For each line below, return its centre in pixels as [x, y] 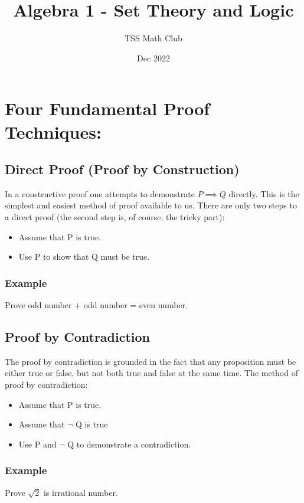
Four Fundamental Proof [107, 108]
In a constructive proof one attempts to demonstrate [100, 193]
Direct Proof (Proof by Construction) [122, 169]
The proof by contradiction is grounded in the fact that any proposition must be [151, 361]
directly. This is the [264, 193]
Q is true [92, 424]
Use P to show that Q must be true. [84, 257]
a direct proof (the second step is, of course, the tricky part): [115, 217]
